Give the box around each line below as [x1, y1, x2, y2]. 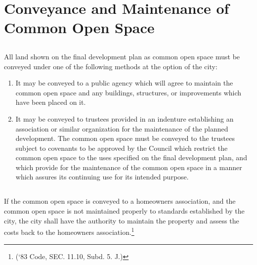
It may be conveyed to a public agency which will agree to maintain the [15, 78, 233, 88]
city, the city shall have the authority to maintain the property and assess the [4, 215, 239, 225]
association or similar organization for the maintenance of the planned [15, 123, 228, 133]
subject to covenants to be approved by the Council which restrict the [15, 142, 228, 153]
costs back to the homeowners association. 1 [4, 225, 134, 237]
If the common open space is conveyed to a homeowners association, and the [4, 196, 236, 206]
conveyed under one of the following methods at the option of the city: [4, 61, 217, 71]
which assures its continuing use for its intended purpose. [15, 172, 189, 182]
